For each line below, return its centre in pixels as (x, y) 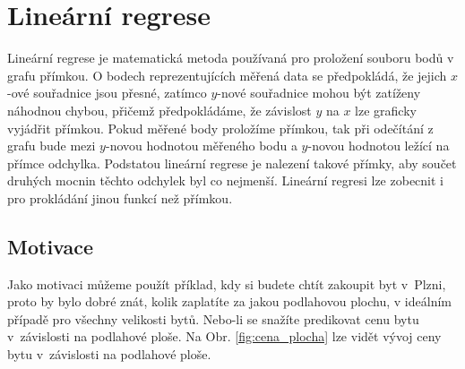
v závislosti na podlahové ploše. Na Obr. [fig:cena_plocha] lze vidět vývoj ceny (224, 336)
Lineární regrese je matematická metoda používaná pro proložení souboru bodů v (231, 58)
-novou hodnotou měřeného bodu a (201, 146)
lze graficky (386, 110)
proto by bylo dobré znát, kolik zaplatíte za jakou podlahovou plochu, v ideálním (229, 301)
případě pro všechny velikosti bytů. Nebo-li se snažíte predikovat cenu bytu (213, 318)
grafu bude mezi (52, 146)
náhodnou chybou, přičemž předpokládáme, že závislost (159, 110)
